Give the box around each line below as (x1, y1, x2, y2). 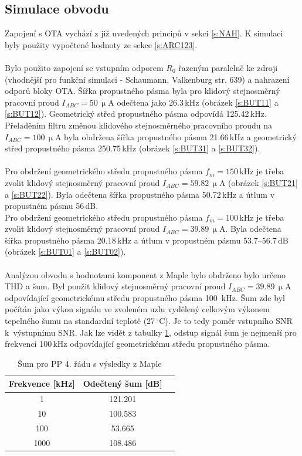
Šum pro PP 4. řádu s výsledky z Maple (18, 357, 162, 369)
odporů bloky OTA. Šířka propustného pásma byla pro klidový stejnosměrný (5, 85, 280, 97)
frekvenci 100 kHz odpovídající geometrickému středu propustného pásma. (5, 337, 270, 350)
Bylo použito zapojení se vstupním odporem (5, 61, 164, 73)
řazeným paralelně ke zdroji (178, 61, 278, 73)
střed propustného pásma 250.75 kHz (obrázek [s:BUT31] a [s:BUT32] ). (5, 142, 260, 154)
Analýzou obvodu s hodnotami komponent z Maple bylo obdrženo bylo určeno (5, 268, 286, 281)
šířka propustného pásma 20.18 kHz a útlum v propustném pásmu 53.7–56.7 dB (5, 234, 289, 246)
